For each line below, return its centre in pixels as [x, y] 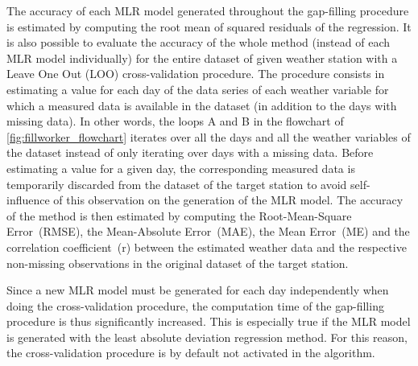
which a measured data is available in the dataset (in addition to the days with [202, 105]
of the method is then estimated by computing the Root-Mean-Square [179, 215]
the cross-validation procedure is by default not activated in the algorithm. [191, 353]
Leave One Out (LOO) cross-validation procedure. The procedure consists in [196, 74]
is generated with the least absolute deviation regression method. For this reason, [207, 337]
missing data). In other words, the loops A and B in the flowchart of [175, 121]
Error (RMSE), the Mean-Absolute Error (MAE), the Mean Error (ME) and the [208, 231]
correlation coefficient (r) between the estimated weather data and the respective [207, 247]
